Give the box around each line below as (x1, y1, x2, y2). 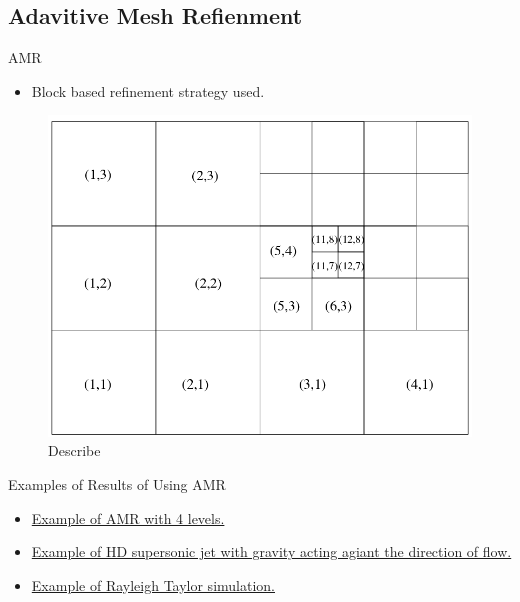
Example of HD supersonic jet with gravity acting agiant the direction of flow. (31, 541, 512, 562)
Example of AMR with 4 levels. (31, 507, 225, 528)
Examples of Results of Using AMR (8, 473, 226, 494)
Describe (48, 440, 101, 461)
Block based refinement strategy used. (31, 80, 265, 101)
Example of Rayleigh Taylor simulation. (31, 574, 275, 595)
